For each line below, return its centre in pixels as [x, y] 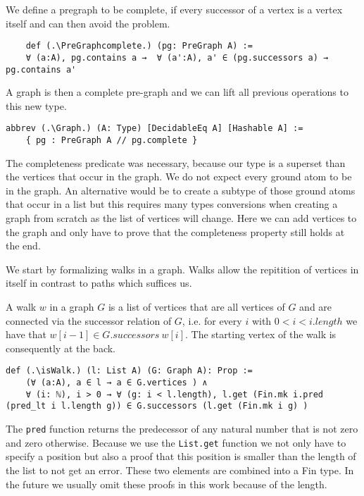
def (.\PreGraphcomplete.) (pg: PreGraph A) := [139, 46]
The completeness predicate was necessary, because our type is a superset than [176, 162]
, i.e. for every [212, 320]
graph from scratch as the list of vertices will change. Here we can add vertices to [181, 218]
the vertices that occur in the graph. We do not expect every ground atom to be [179, 176]
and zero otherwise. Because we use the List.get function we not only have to [176, 442]
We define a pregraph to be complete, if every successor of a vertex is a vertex [174, 9]
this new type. [36, 105]
